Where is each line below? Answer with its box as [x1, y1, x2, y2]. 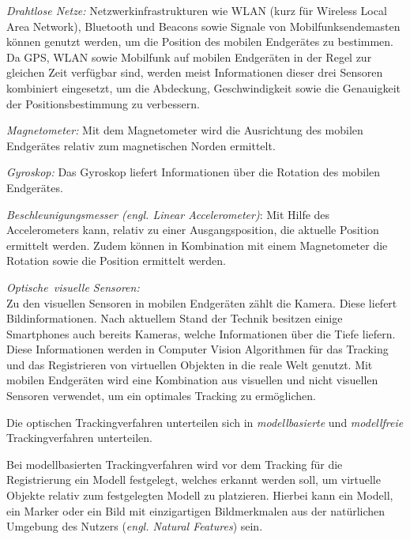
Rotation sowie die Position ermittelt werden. [6, 252, 226, 269]
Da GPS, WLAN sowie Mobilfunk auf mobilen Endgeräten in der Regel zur [6, 48, 372, 65]
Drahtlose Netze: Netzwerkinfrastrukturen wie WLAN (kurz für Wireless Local [6, 2, 387, 18]
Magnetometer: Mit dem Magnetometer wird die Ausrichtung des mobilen [6, 122, 363, 138]
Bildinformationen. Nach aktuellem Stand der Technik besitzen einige [6, 310, 343, 327]
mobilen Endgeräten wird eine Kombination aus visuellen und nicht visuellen [6, 372, 378, 388]
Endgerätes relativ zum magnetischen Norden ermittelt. [6, 137, 276, 153]
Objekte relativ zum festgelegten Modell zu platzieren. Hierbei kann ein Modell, [6, 487, 393, 504]
